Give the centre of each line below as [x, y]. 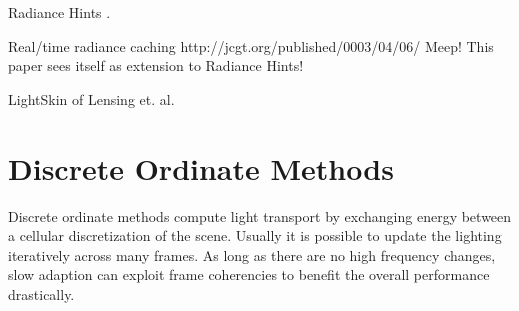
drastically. [41, 293]
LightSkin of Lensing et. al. [91, 98]
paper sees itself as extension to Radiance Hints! [156, 65]
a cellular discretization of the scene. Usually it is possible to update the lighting [255, 235]
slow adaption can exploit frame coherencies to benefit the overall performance [249, 274]
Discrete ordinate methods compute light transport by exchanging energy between [260, 215]
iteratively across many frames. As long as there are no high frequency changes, [252, 254]
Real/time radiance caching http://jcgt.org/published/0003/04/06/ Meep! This [251, 45]
